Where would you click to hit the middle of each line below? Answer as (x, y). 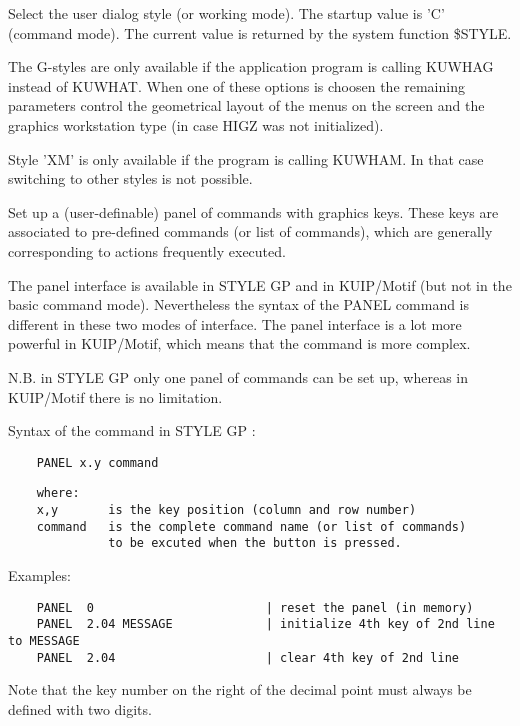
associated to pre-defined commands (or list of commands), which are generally (250, 231)
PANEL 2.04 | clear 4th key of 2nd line (248, 657)
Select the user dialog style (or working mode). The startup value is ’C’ (226, 13)
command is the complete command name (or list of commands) (251, 526)
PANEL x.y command (97, 462)
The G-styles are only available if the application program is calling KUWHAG (251, 66)
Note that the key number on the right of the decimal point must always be (240, 689)
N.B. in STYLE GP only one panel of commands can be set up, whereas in (238, 376)
